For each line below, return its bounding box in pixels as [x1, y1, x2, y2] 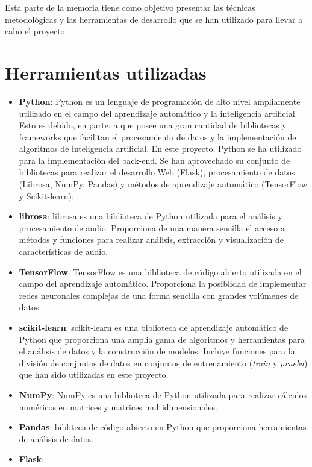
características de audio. [19, 245, 108, 258]
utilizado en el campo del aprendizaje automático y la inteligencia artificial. [19, 107, 298, 119]
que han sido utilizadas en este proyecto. [19, 368, 169, 381]
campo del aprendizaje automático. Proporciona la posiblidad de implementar [19, 277, 307, 290]
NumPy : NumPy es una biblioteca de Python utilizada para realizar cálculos [19, 388, 307, 401]
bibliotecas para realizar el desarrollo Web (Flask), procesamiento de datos [19, 166, 295, 178]
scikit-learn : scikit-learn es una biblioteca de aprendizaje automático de [19, 321, 289, 333]
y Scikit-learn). [19, 189, 74, 202]
